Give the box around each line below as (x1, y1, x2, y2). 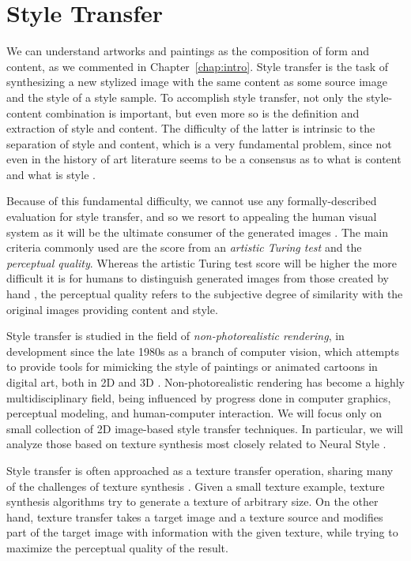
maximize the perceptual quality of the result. (6, 539, 228, 555)
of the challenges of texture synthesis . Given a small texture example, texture (6, 477, 385, 494)
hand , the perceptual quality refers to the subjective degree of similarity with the (6, 286, 403, 302)
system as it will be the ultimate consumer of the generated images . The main (6, 223, 389, 240)
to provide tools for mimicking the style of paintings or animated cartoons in (6, 358, 378, 375)
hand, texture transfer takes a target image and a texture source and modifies (6, 508, 383, 525)
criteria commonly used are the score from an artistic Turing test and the (6, 239, 362, 256)
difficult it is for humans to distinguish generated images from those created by (6, 270, 389, 286)
